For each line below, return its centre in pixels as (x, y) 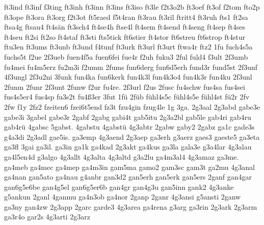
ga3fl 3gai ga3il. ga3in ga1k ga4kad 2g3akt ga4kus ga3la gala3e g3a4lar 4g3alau (128, 147)
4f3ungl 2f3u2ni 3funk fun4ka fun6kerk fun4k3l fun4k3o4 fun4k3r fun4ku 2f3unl (128, 77)
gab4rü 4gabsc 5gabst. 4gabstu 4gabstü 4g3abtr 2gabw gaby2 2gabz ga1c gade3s (129, 127)
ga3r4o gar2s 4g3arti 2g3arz (47, 217)
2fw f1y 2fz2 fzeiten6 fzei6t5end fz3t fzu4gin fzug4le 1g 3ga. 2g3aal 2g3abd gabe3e (132, 106)
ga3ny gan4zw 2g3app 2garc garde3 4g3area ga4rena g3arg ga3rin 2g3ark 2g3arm (131, 206)
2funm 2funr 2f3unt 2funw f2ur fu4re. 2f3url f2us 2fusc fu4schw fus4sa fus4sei (125, 86)
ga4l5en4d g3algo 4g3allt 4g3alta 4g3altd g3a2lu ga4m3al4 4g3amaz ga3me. (122, 156)
